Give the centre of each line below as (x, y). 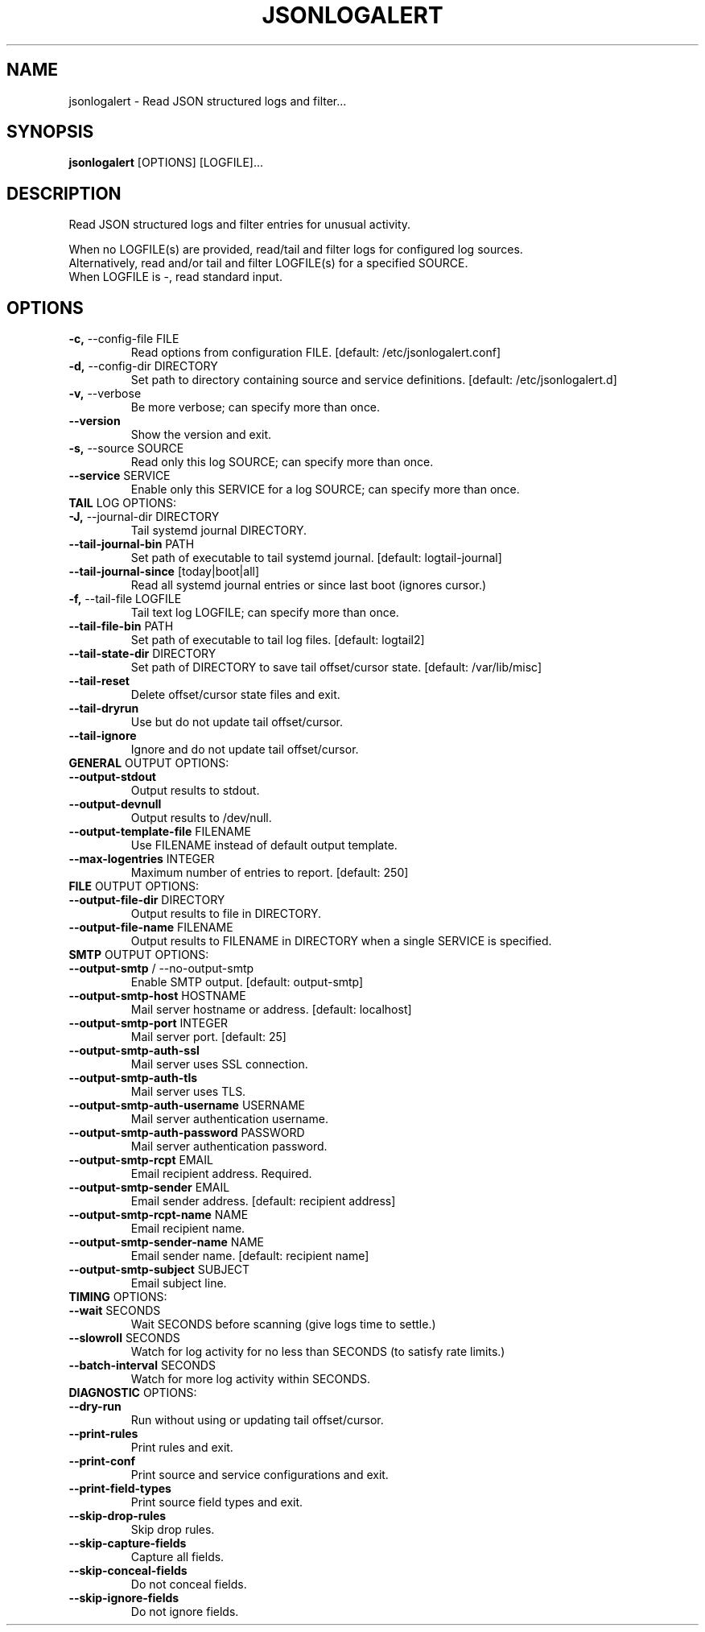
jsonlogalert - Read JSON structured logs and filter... (208, 101)
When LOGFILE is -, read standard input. (175, 277)
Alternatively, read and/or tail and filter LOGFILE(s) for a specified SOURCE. (268, 263)
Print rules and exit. (182, 1448)
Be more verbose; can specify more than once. (256, 407)
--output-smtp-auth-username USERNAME (187, 1105)
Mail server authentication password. (229, 1147)
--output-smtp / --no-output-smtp (161, 969)
